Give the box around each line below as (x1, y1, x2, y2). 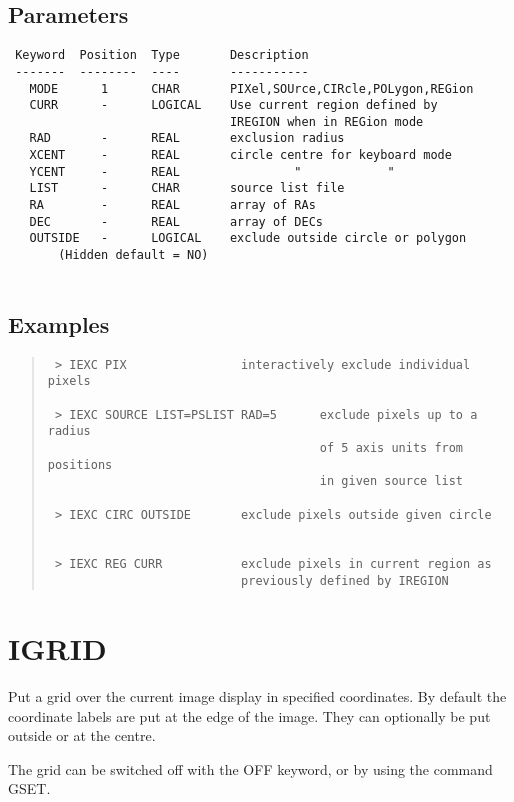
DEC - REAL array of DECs (29, 214, 323, 229)
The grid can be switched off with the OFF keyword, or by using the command (8, 758, 493, 779)
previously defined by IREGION (241, 574, 449, 589)
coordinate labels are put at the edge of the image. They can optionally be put (8, 705, 491, 726)
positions (47, 457, 113, 472)
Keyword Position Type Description (15, 48, 309, 63)
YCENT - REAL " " (29, 164, 395, 179)
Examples (8, 308, 110, 339)
